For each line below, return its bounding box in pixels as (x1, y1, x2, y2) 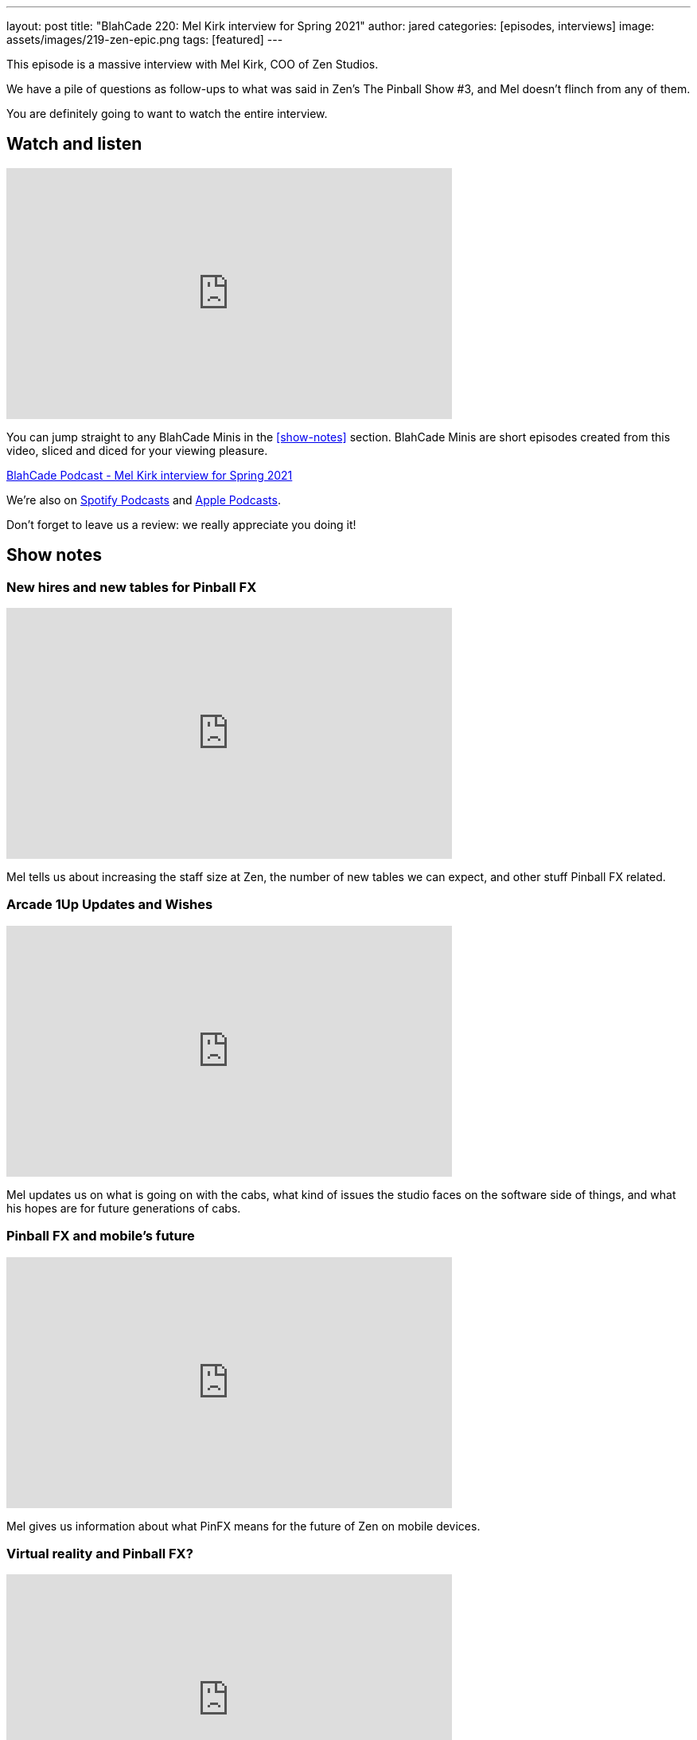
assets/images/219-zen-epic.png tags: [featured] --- (6, 33, 283, 46)
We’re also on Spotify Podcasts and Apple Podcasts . (6, 492, 281, 507)
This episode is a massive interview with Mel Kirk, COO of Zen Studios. (6, 57, 379, 71)
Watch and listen (6, 134, 142, 155)
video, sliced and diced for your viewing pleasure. (6, 443, 268, 457)
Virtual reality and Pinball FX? (6, 1545, 193, 1562)
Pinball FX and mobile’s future (6, 1228, 195, 1244)
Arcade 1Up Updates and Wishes (6, 896, 213, 913)
